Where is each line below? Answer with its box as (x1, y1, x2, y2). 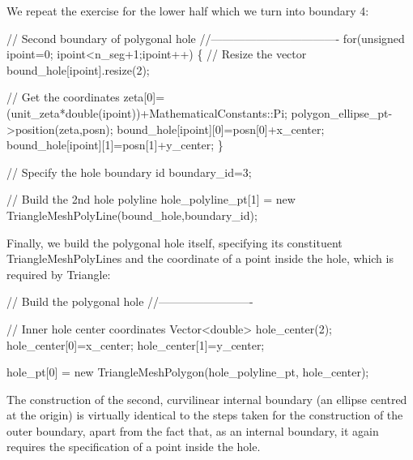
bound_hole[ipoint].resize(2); (6, 61, 150, 78)
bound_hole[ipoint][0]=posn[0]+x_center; (117, 120, 325, 137)
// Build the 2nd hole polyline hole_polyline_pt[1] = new (6, 191, 296, 208)
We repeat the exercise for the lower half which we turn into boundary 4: (6, 2, 369, 19)
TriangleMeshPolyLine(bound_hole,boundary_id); (6, 206, 258, 223)
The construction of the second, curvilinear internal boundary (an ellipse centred (6, 390, 407, 407)
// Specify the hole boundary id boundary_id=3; (6, 163, 252, 180)
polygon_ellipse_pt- (291, 104, 393, 121)
